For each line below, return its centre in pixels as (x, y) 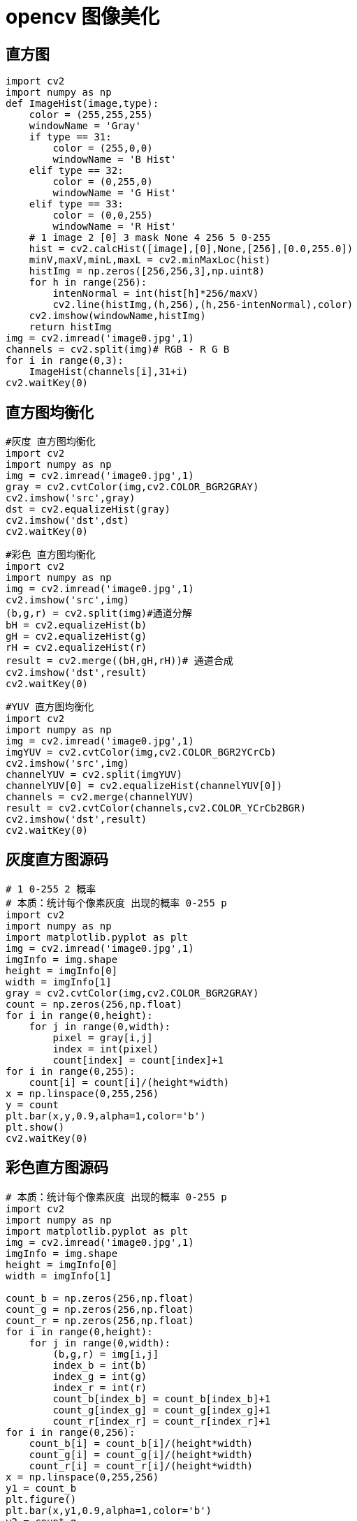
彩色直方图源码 (57, 1168)
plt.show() (35, 1127)
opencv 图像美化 (83, 17)
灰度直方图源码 (57, 860)
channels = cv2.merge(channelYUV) (100, 797)
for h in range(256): (88, 282)
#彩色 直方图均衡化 (51, 555)
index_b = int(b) (100, 1365)
